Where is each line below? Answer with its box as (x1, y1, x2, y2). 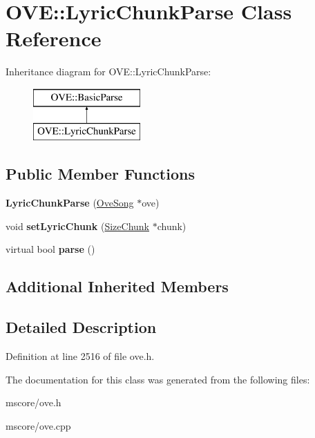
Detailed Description (6, 316, 157, 338)
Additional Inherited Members (6, 276, 229, 297)
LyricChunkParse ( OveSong (6, 196, 134, 210)
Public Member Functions (6, 163, 195, 184)
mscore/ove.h (6, 395, 61, 410)
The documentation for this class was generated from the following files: (6, 372, 310, 386)
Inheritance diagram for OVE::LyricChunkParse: (6, 64, 211, 79)
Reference (6, 24, 102, 53)
